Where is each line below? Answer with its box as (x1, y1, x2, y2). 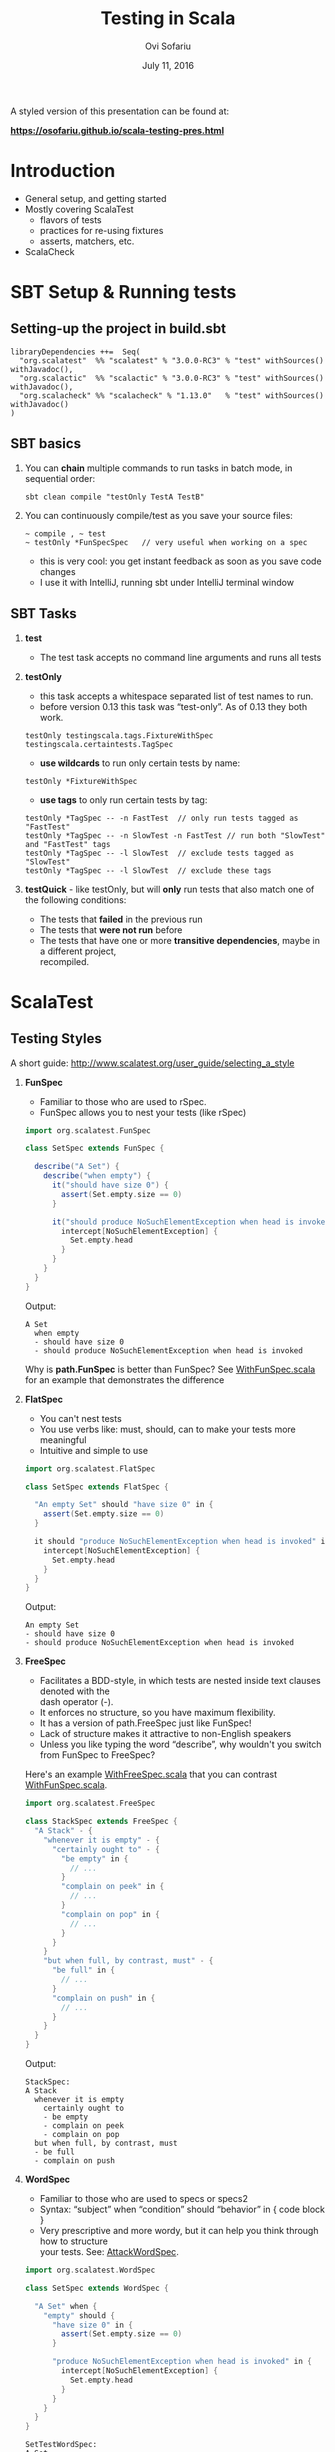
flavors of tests (39, 213, 102, 226)
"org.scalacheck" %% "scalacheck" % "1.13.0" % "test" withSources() (19, 390, 325, 401)
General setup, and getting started (24, 192, 167, 204)
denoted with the (39, 1685, 110, 1697)
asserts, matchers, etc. (39, 235, 135, 247)
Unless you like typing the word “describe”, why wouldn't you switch (39, 1738, 322, 1751)
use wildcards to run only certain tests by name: (39, 757, 241, 769)
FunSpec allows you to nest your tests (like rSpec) (39, 1106, 247, 1118)
